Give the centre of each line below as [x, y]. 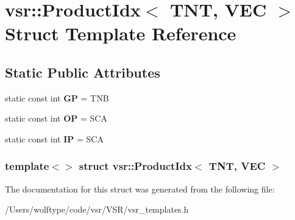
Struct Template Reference [121, 33]
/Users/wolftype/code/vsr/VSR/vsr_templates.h [97, 209]
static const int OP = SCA [56, 118]
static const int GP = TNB [57, 97]
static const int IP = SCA [54, 138]
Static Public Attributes [83, 72]
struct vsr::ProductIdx [135, 166]
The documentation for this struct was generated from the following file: [140, 189]
